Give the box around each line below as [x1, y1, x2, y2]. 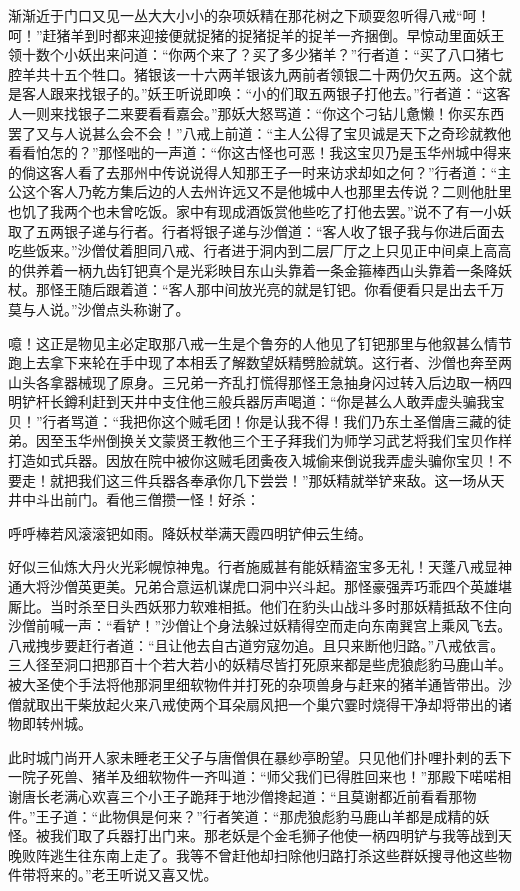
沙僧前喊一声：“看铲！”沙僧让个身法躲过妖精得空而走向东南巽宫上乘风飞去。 [8, 615, 512, 636]
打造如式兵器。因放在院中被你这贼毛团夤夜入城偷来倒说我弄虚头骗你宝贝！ [8, 450, 498, 471]
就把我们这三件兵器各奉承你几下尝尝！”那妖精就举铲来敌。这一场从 [49, 469, 491, 490]
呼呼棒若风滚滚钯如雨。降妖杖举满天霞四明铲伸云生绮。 [8, 522, 372, 543]
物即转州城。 [8, 713, 92, 734]
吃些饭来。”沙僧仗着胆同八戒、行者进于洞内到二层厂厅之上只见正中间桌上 [8, 240, 484, 261]
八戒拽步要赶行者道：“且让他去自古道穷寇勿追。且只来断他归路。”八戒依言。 [8, 634, 505, 655]
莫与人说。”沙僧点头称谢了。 [8, 298, 190, 319]
